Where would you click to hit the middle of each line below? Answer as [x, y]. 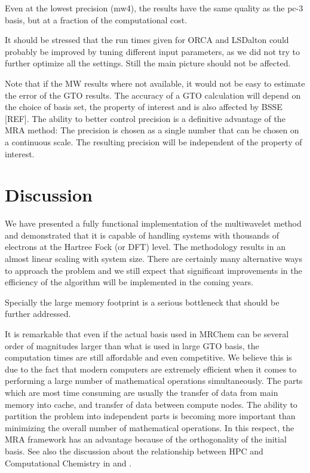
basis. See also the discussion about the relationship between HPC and [134, 451]
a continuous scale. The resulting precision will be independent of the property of [154, 141]
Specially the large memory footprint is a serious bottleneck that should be [142, 302]
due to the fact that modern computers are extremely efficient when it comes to [151, 369]
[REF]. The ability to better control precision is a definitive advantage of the [145, 118]
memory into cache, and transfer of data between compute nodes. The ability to [151, 404]
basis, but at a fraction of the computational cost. [96, 19]
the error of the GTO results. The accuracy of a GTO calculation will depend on [153, 95]
